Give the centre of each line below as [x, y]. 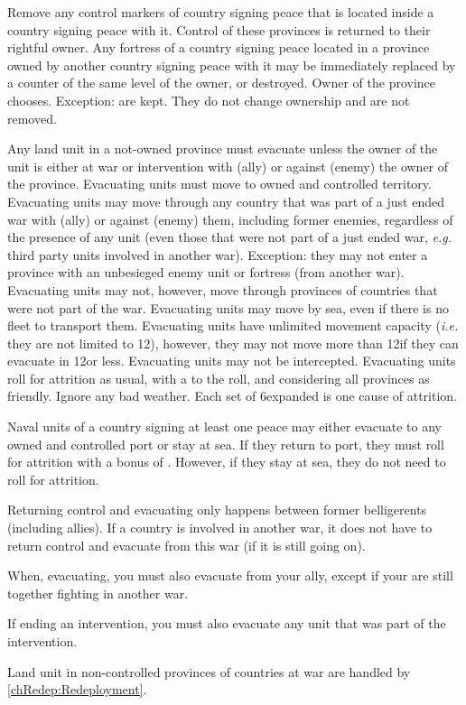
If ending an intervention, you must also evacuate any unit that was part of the [227, 623]
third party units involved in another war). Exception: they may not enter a [218, 254]
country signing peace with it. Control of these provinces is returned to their [219, 29]
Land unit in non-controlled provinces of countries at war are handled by [209, 671]
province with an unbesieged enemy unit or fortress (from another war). [206, 272]
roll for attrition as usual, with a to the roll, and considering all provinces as [219, 378]
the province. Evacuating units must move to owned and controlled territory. [219, 184]
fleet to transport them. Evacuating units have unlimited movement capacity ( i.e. [233, 325]
